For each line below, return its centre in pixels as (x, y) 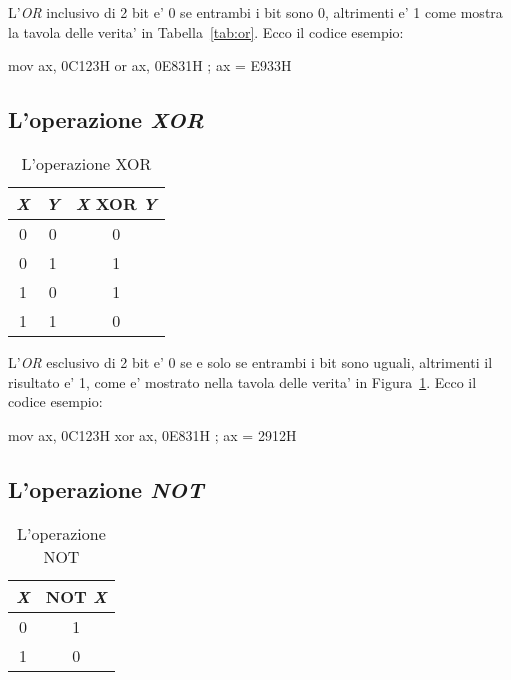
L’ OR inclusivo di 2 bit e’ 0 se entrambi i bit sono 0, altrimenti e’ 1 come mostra (255, 12)
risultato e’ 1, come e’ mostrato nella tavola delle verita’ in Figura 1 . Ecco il (242, 381)
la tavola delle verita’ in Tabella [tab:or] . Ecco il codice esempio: (206, 31)
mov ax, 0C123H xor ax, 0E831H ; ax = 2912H (152, 434)
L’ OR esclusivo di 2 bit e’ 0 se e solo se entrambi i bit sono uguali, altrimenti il (250, 361)
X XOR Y (116, 203)
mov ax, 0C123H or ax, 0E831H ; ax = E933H (150, 65)
